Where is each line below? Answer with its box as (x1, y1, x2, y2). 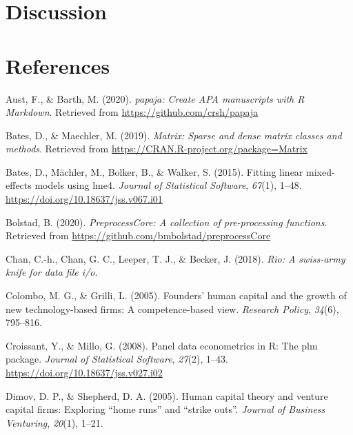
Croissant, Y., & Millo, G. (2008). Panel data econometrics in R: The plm (6, 338, 318, 352)
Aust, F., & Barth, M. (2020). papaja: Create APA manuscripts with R (6, 91, 305, 105)
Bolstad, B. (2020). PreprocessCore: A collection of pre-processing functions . (6, 214, 327, 229)
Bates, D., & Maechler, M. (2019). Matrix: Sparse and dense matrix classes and (6, 128, 342, 142)
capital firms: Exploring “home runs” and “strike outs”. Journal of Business (6, 402, 325, 416)
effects (6, 178, 32, 192)
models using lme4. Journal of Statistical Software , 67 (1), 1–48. (34, 178, 302, 192)
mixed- (306, 164, 335, 179)
